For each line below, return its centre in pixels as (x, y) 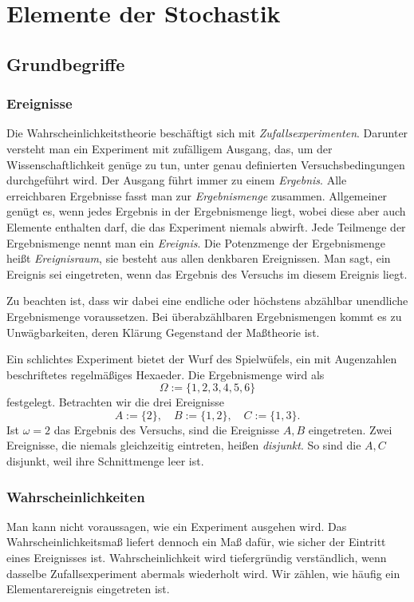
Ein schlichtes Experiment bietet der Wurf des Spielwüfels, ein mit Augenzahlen (202, 359)
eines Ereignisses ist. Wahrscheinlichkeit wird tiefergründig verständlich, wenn (197, 558)
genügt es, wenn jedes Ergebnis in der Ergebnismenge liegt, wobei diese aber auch (206, 211)
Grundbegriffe (66, 63)
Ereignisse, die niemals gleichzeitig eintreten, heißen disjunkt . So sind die (184, 445)
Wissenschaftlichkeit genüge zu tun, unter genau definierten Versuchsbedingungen (206, 164)
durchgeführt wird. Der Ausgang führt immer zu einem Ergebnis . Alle (177, 180)
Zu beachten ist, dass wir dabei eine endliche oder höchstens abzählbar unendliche (207, 301)
